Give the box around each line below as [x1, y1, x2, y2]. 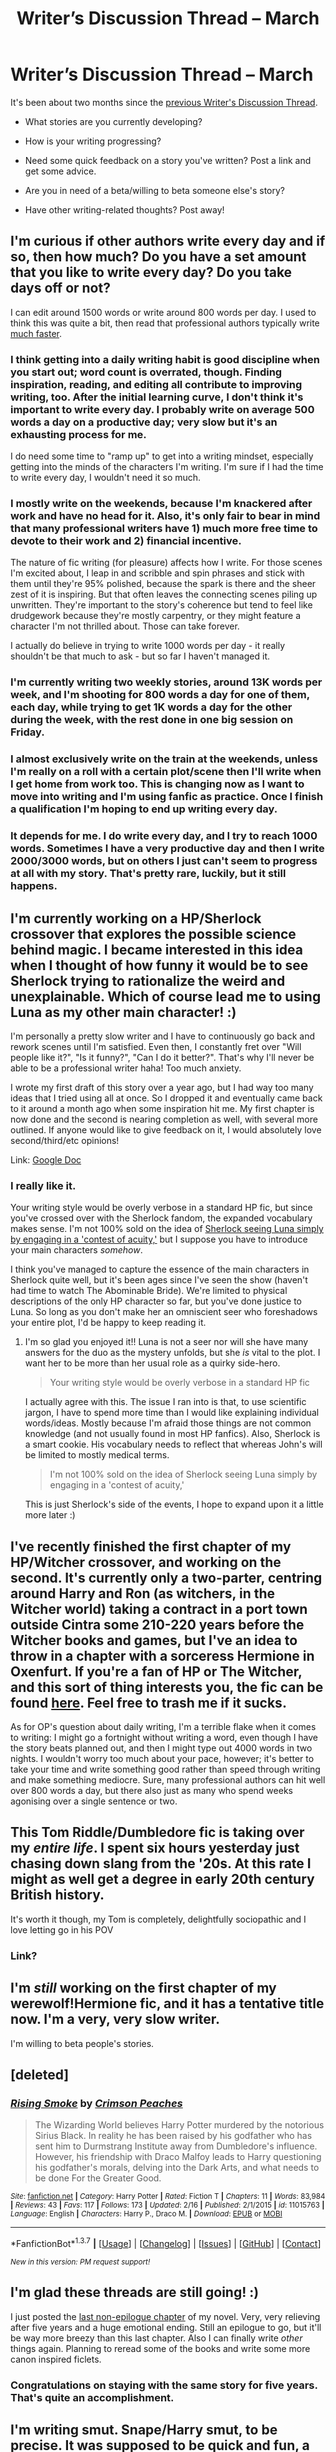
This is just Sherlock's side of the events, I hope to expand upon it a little [24, 1498, 324, 1511]
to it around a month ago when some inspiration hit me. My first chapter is [10, 1102, 315, 1114]
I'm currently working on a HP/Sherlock [10, 910, 262, 927]
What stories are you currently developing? [24, 115, 203, 127]
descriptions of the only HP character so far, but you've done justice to [10, 1295, 302, 1307]
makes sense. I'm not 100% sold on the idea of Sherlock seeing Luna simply [10, 1223, 324, 1235]
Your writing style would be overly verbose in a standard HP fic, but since [10, 1202, 313, 1214]
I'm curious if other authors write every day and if [10, 233, 326, 250]
